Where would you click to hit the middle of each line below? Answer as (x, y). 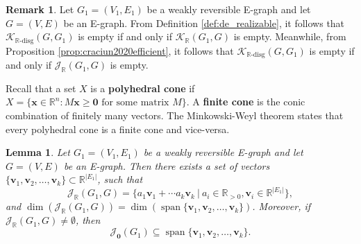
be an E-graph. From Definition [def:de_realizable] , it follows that (204, 23)
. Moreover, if (282, 206)
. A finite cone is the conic (246, 102)
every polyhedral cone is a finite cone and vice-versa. (118, 129)
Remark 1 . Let (40, 9)
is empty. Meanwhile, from (290, 36)
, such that (120, 179)
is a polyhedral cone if (143, 88)
